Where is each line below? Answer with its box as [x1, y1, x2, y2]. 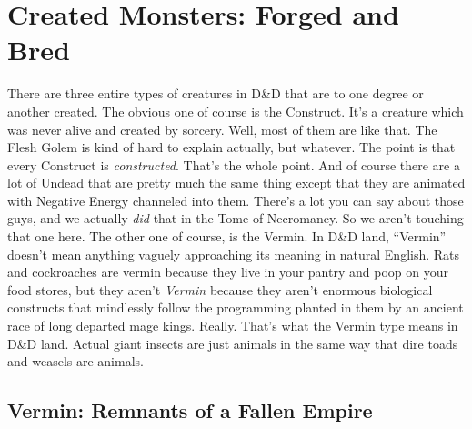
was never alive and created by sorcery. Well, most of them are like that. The [7, 119, 437, 138]
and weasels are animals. [7, 352, 144, 371]
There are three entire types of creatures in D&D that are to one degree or [7, 84, 424, 103]
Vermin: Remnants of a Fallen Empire [7, 396, 373, 424]
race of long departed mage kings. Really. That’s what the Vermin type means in [7, 316, 458, 335]
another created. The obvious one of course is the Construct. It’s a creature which [7, 101, 464, 120]
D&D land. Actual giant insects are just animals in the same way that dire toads [7, 333, 458, 352]
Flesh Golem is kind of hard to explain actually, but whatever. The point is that [7, 138, 456, 157]
